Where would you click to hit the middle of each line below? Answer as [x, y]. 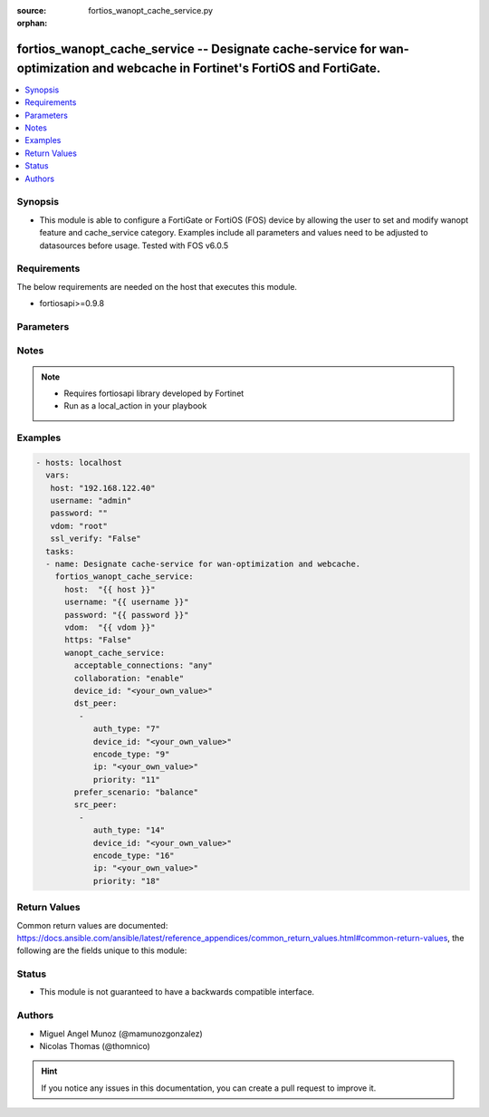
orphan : [32, 24]
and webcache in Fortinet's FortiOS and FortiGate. [236, 68]
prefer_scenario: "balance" [136, 792]
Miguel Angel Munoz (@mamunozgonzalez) [121, 1034]
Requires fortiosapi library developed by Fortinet [154, 393]
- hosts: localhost [79, 462]
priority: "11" [126, 780]
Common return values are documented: [92, 925]
